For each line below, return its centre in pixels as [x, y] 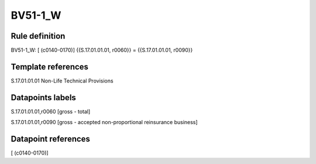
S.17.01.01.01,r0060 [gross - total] [51, 111]
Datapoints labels [43, 98]
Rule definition [38, 36]
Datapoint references [51, 139]
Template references [50, 66]
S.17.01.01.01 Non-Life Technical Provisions [62, 81]
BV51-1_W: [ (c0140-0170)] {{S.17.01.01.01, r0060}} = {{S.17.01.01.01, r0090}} [102, 50]
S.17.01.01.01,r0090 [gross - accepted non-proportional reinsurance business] [104, 122]
